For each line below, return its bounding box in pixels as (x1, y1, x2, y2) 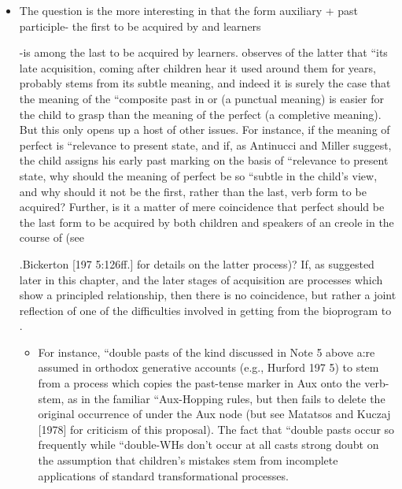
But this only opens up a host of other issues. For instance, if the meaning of (19, 121, 390, 138)
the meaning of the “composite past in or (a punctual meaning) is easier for (19, 90, 384, 106)
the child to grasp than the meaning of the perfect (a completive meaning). (19, 106, 382, 122)
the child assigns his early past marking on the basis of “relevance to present (19, 152, 389, 169)
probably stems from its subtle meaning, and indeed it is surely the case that (19, 75, 391, 91)
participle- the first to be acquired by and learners (19, 17, 261, 34)
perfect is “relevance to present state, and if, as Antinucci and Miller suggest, (19, 136, 392, 153)
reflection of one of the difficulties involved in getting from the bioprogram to (19, 302, 392, 318)
